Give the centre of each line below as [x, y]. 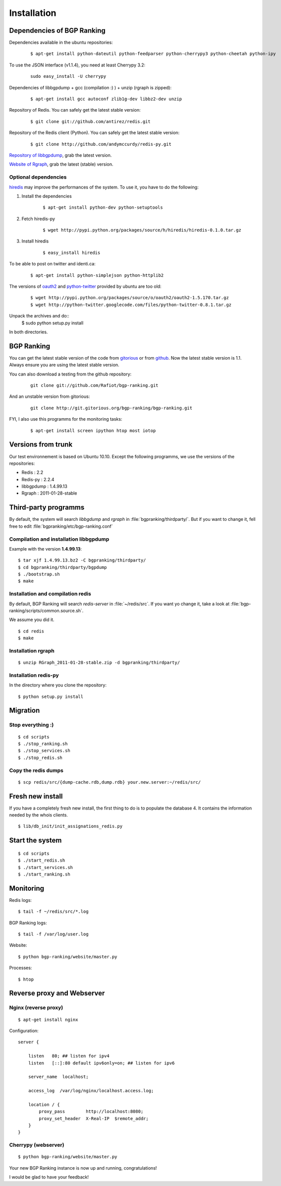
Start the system [35, 841]
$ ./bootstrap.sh [39, 574]
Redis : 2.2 [32, 472]
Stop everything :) [31, 725]
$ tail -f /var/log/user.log [53, 934]
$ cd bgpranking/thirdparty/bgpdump [62, 567]
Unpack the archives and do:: [39, 316]
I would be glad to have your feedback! [49, 1177]
